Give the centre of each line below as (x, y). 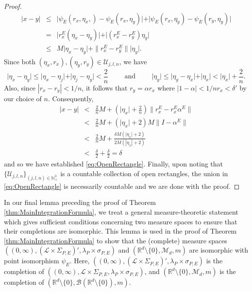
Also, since (20, 87)
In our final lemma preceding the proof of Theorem (80, 202)
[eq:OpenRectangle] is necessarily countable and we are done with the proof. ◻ (122, 186)
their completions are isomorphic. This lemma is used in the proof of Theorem (120, 231)
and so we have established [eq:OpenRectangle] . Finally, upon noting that (114, 164)
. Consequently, (71, 98)
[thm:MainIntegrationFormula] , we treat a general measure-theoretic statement (121, 211)
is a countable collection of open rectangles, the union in (144, 173)
